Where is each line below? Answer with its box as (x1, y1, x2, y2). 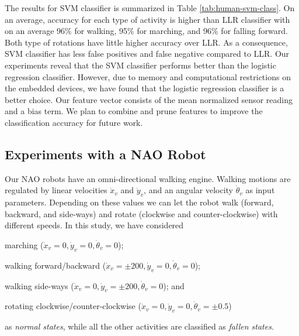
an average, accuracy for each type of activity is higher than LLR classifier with (5, 13, 290, 25)
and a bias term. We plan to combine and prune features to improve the (5, 105, 263, 117)
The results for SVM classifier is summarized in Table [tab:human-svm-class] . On (5, 2, 295, 13)
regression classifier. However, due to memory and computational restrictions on (5, 70, 291, 83)
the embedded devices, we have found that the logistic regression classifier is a (5, 82, 284, 94)
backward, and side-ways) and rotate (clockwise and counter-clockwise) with (5, 207, 278, 220)
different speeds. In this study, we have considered (5, 219, 184, 231)
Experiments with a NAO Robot (5, 145, 206, 163)
